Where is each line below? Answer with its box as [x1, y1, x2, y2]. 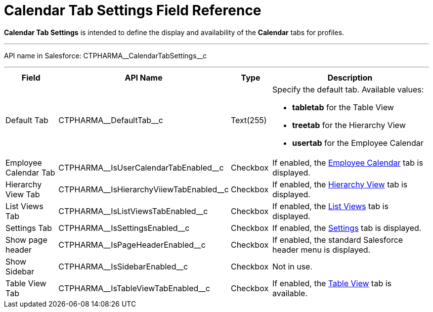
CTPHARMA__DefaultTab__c [58, 115, 163, 125]
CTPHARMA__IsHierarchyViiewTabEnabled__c [58, 184, 229, 194]
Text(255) [230, 115, 267, 125]
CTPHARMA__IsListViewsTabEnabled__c [58, 206, 208, 216]
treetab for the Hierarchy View [292, 120, 406, 130]
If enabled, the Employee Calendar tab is [272, 157, 423, 168]
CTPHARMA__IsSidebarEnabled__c [58, 261, 188, 271]
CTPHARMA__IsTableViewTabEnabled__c [58, 283, 210, 293]
